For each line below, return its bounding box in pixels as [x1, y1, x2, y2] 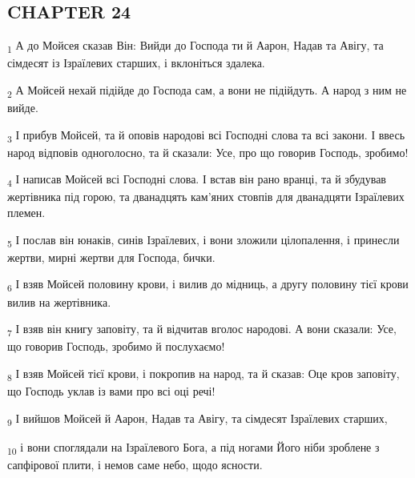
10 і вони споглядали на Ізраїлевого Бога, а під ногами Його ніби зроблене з [7, 438, 380, 457]
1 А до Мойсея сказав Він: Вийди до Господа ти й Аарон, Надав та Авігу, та [7, 37, 384, 55]
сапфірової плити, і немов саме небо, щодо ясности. [7, 456, 263, 472]
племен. [7, 204, 46, 221]
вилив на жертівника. [7, 293, 111, 310]
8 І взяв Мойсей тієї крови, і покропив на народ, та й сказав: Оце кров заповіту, [7, 364, 400, 384]
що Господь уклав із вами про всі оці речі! [7, 382, 216, 399]
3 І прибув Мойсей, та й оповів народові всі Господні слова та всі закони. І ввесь [7, 126, 405, 145]
